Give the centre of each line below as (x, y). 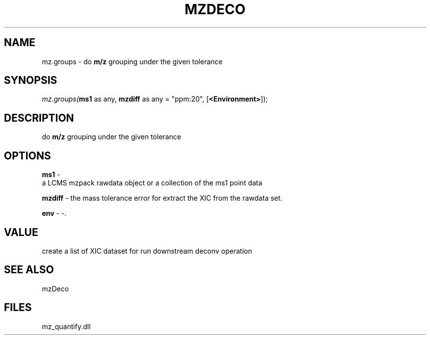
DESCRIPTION (39, 118)
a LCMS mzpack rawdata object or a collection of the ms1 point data (152, 183)
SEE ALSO (29, 270)
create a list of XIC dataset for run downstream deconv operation (147, 251)
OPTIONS (27, 156)
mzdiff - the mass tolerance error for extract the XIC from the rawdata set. (162, 198)
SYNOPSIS (31, 80)
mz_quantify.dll (66, 326)
